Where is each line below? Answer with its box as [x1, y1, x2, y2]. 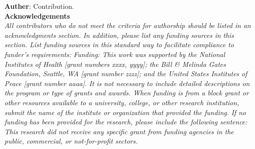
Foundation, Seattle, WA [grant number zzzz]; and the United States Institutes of [4, 68, 248, 79]
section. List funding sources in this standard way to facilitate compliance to [4, 39, 234, 50]
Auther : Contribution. [4, 1, 74, 11]
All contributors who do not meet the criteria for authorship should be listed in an [4, 20, 251, 30]
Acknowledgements [4, 10, 70, 21]
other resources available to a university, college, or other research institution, [4, 97, 239, 107]
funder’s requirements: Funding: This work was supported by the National [4, 49, 225, 59]
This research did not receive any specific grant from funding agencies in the [4, 126, 234, 136]
